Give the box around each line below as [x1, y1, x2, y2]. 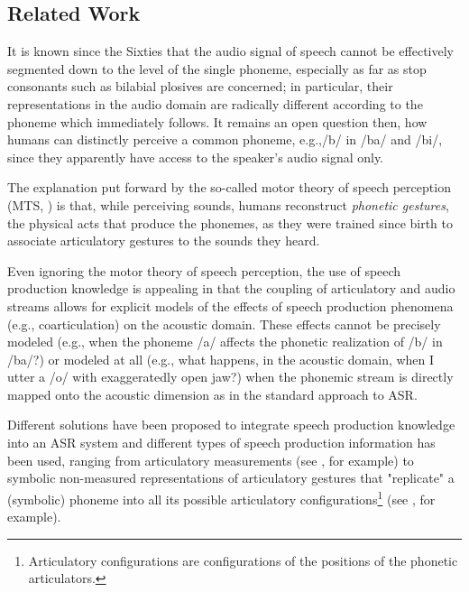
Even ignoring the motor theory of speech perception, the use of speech [7, 261, 401, 280]
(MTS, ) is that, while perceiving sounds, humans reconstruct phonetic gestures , [7, 195, 449, 214]
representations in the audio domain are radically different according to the [7, 94, 423, 113]
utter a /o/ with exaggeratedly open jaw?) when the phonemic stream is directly [7, 367, 454, 386]
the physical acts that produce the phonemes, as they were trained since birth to [7, 213, 454, 232]
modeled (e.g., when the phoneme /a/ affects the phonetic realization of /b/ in [7, 332, 443, 351]
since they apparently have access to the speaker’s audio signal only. [7, 147, 384, 166]
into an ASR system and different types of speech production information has [7, 433, 436, 452]
